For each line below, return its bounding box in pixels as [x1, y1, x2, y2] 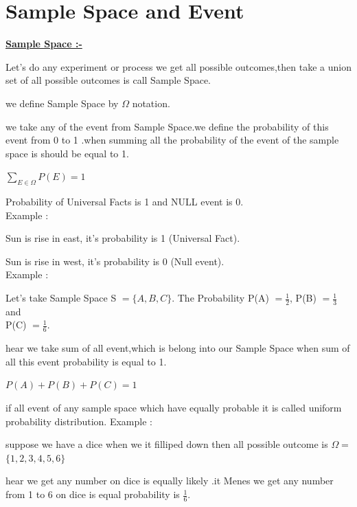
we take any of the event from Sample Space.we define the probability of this [5, 119, 329, 133]
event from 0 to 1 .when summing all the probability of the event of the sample [5, 133, 339, 147]
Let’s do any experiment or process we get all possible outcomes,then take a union [5, 59, 352, 74]
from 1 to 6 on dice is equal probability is [5, 487, 180, 502]
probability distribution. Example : [5, 414, 152, 428]
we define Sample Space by [5, 95, 119, 110]
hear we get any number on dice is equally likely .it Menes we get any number [5, 473, 334, 488]
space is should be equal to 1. [5, 146, 129, 160]
